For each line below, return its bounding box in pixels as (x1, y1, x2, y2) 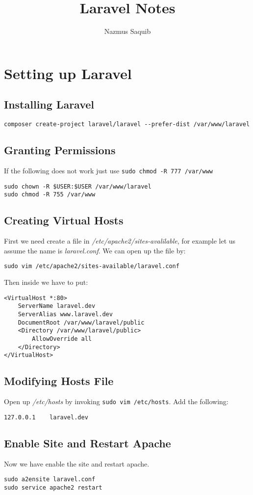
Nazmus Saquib (104, 26, 151, 36)
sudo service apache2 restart (4, 484, 102, 491)
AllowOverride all (32, 335, 92, 342)
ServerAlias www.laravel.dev (18, 310, 113, 318)
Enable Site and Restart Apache (4, 435, 171, 450)
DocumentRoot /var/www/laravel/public (18, 319, 145, 326)
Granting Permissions (4, 142, 116, 158)
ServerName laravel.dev (18, 302, 96, 310)
